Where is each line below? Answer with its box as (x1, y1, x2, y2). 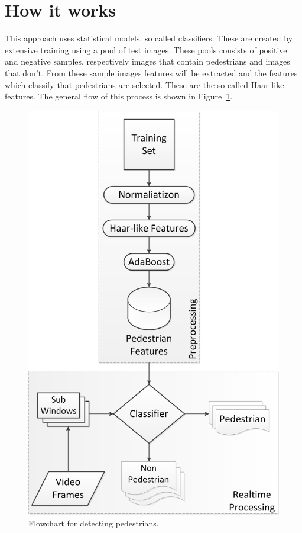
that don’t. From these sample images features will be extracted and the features (5, 66, 298, 79)
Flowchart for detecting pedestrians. (28, 516, 159, 529)
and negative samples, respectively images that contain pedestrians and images (5, 55, 290, 68)
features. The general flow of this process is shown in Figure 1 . (5, 90, 233, 102)
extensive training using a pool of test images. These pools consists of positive (5, 43, 287, 56)
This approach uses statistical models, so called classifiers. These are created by (5, 32, 293, 44)
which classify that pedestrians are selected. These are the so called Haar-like (5, 78, 284, 91)
